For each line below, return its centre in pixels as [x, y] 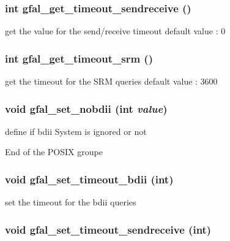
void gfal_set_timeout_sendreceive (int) [108, 229]
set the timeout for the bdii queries [71, 202]
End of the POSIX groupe [54, 152]
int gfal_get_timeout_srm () [79, 58]
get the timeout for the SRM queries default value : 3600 [111, 81]
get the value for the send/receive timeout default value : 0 [115, 31]
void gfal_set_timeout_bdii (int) [89, 179]
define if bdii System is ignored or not [76, 131]
